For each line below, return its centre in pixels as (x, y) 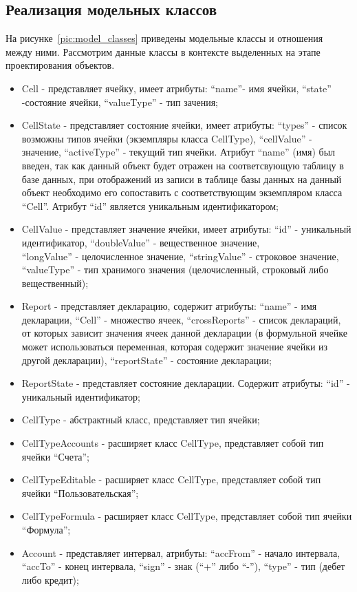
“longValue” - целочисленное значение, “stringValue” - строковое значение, (180, 256)
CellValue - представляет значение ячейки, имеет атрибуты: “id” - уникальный (186, 229)
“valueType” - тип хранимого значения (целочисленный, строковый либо (175, 269)
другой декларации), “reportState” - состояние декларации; (147, 360)
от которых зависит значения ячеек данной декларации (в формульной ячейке (184, 333)
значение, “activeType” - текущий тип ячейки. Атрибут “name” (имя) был (178, 152)
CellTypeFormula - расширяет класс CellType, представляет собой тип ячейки (187, 516)
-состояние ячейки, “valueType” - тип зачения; (120, 102)
